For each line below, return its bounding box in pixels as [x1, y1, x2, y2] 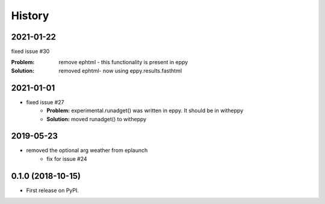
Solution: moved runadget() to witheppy [46, 115, 147, 122]
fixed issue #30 [11, 48, 50, 55]
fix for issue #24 [46, 155, 87, 162]
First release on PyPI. [26, 187, 79, 194]
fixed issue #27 [26, 98, 64, 106]
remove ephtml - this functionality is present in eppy [58, 59, 188, 66]
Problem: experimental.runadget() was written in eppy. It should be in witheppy [46, 107, 244, 114]
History [11, 9, 49, 22]
